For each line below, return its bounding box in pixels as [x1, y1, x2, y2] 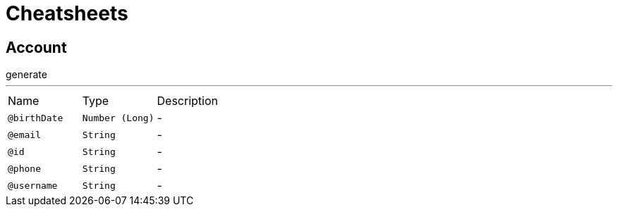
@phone [8, 163, 41, 174]
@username [8, 180, 58, 191]
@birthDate [8, 112, 63, 123]
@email [8, 129, 41, 140]
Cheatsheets [6, 1, 128, 25]
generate [6, 68, 47, 81]
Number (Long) [82, 112, 154, 123]
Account [6, 38, 67, 56]
